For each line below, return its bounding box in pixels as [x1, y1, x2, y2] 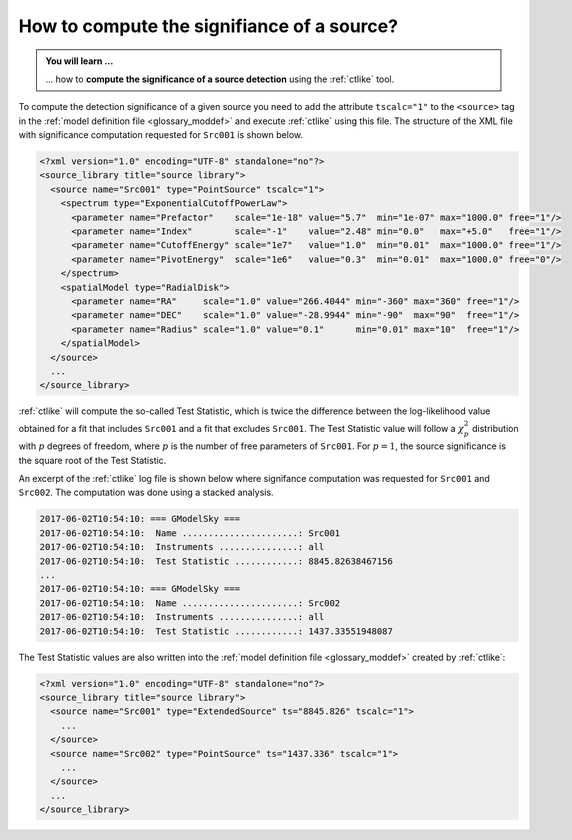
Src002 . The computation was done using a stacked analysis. [18, 486, 274, 499]
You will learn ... [45, 55, 114, 67]
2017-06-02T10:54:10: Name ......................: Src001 [39, 527, 341, 539]
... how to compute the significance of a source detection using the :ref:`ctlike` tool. [45, 73, 395, 85]
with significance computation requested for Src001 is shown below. [18, 129, 304, 141]
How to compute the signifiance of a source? [18, 15, 399, 37]
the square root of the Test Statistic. [18, 454, 167, 466]
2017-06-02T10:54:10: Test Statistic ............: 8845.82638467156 [39, 555, 394, 567]
